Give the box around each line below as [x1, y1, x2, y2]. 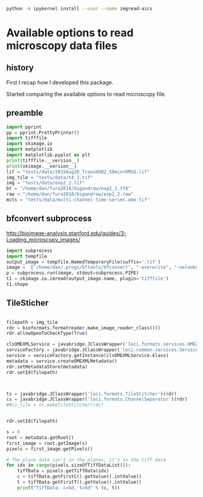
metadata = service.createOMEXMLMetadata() [6, 358, 118, 364]
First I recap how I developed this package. [6, 78, 114, 86]
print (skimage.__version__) [6, 163, 77, 169]
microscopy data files [6, 39, 118, 52]
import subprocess [6, 247, 53, 253]
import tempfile [6, 253, 47, 259]
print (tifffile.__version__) [6, 157, 80, 163]
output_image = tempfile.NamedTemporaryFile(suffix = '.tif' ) [6, 259, 161, 265]
